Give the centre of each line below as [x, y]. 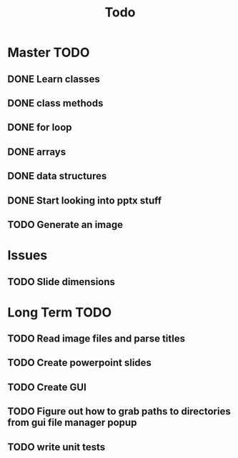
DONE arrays [37, 152]
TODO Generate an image [65, 225]
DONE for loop [40, 128]
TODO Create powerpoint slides [80, 363]
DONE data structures [57, 176]
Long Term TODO [60, 312]
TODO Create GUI [47, 387]
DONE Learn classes [54, 79]
